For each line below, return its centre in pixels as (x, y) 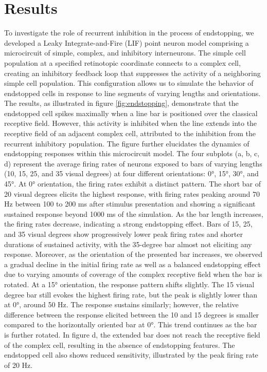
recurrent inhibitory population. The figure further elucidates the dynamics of (127, 143)
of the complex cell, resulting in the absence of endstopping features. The (120, 345)
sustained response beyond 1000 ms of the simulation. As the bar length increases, (134, 213)
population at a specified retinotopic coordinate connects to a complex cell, (122, 62)
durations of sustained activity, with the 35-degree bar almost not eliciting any (128, 244)
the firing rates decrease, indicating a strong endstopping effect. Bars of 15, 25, (128, 224)
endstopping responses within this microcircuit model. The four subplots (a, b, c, (132, 153)
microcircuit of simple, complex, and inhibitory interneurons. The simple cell (125, 53)
